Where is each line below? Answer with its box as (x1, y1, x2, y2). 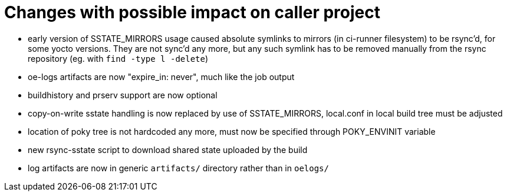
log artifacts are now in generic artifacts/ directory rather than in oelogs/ (28, 162, 329, 173)
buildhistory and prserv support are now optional (28, 89, 218, 100)
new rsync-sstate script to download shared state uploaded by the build (28, 144, 308, 155)
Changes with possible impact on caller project (4, 2, 380, 22)
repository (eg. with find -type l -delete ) (28, 53, 209, 64)
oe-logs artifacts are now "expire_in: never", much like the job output (28, 71, 295, 82)
